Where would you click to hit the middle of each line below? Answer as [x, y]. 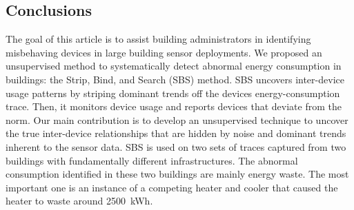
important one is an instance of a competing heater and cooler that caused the [172, 187]
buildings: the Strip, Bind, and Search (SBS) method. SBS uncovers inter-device [175, 79]
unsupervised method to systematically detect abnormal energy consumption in [174, 66]
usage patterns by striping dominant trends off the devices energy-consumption [173, 93]
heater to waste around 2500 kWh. [79, 201]
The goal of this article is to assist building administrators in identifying [158, 39]
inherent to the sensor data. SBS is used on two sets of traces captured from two [176, 146]
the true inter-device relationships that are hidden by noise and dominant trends [176, 133]
